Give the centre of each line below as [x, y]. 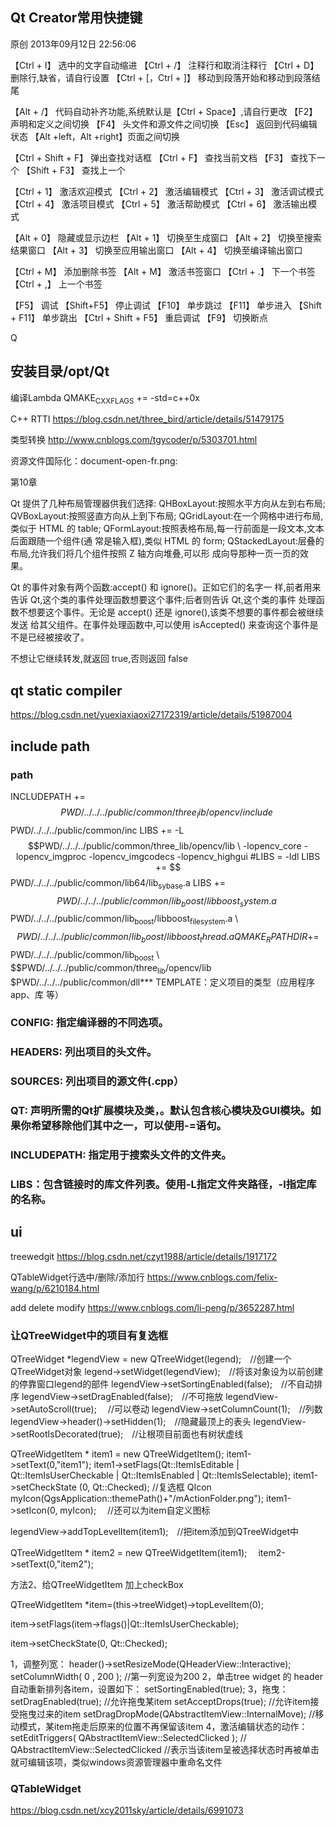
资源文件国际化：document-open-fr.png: [94, 461]
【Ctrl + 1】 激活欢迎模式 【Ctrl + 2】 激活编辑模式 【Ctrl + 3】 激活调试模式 [167, 191]
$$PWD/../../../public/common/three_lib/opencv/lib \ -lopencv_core [165, 845]
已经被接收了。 [58, 637]
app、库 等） [37, 994]
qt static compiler [66, 690]
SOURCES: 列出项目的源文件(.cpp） [97, 1081]
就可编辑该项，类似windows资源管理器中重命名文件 [116, 1762]
